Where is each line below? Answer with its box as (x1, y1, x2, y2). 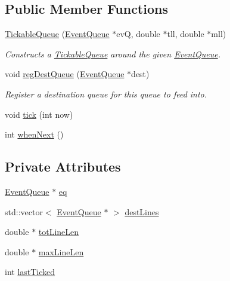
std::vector (5, 205, 43, 218)
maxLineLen (38, 245, 84, 258)
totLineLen (38, 225, 79, 238)
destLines (125, 205, 159, 218)
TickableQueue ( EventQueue (5, 28, 110, 40)
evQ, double (116, 28, 160, 40)
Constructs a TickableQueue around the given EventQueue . (5, 47, 221, 60)
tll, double (167, 28, 204, 40)
